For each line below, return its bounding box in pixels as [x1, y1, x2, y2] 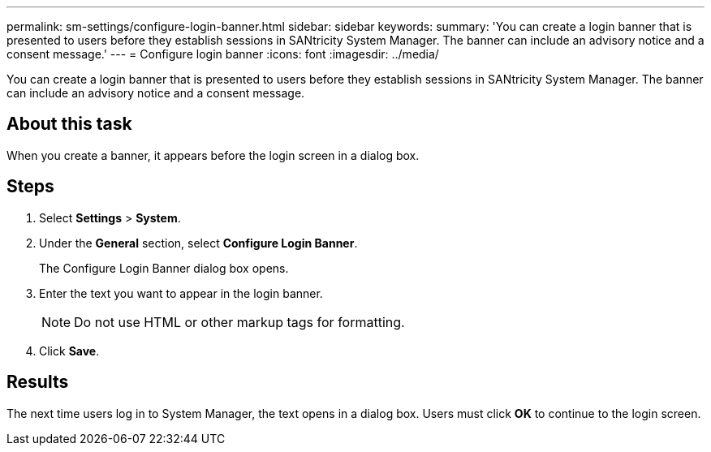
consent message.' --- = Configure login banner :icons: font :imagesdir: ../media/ [6, 47, 439, 61]
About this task [6, 114, 132, 135]
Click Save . [39, 343, 100, 358]
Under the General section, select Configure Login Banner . [39, 235, 358, 250]
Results [6, 372, 69, 393]
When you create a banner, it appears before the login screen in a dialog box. [6, 148, 420, 162]
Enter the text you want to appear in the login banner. [39, 286, 323, 300]
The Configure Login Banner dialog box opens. [39, 260, 289, 275]
